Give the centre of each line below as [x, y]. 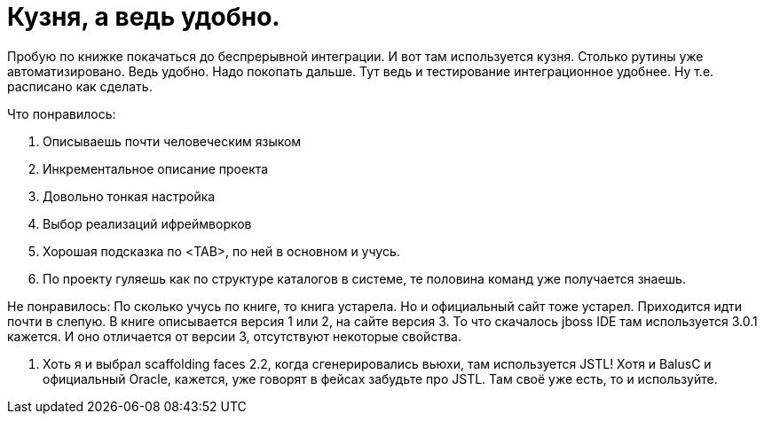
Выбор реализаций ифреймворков [147, 223]
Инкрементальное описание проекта [156, 168]
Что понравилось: [62, 113]
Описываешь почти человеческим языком [172, 141]
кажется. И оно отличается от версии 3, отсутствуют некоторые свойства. [234, 336]
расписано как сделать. [80, 86]
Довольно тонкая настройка [129, 196]
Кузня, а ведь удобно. [144, 17]
